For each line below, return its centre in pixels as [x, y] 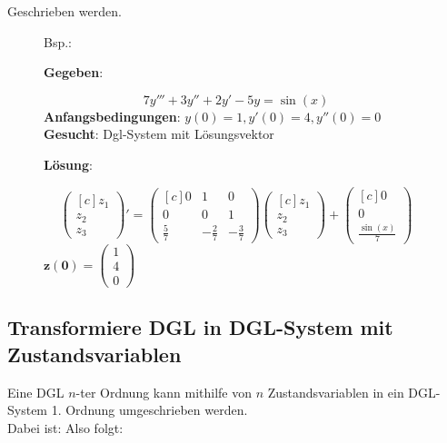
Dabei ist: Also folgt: [65, 427]
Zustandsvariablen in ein [336, 392]
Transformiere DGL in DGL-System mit [200, 327]
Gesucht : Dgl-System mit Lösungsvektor [159, 134]
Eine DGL [36, 392]
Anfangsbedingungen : [112, 116]
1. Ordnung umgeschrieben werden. [149, 410]
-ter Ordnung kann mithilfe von [164, 392]
